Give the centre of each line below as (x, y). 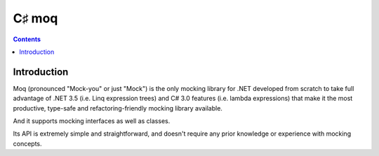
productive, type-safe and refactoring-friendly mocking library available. (118, 108)
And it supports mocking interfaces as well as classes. (92, 121)
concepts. (27, 143)
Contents (27, 39)
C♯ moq (35, 18)
